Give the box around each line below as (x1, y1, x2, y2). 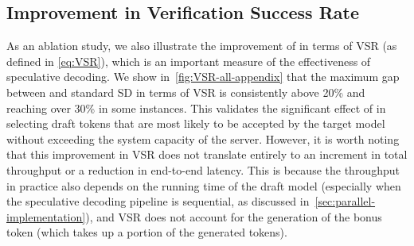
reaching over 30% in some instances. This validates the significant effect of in (6, 99, 386, 116)
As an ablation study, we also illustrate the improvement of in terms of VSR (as (6, 37, 397, 54)
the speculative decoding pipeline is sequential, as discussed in (6, 193, 310, 209)
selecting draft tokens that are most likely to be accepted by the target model (6, 115, 385, 132)
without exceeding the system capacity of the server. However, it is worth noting (6, 130, 400, 147)
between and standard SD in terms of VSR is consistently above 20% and (6, 83, 365, 100)
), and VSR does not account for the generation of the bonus (85, 208, 382, 225)
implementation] (6, 208, 86, 225)
